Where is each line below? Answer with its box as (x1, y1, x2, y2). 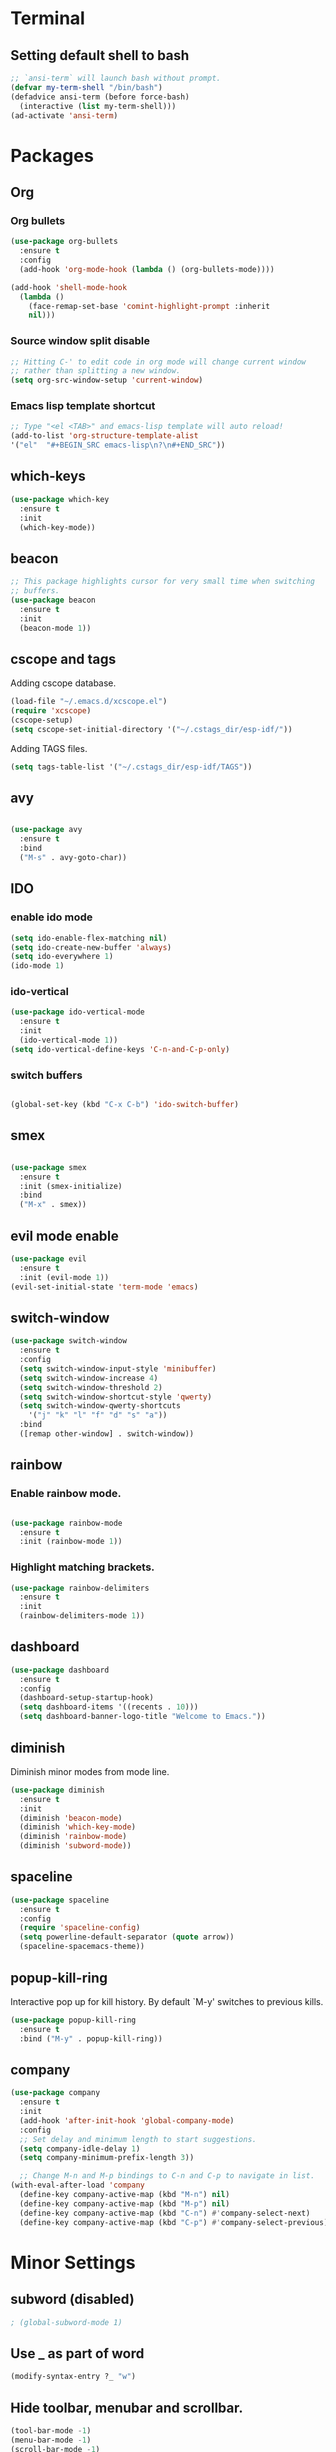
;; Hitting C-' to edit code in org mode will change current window (10, 357, 307, 367)
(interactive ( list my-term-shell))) (19, 101, 177, 111)
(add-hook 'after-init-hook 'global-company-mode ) (19, 2115, 235, 2126)
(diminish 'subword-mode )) (19, 1841, 132, 1851)
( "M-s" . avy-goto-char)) (19, 853, 128, 863)
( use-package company (10, 2088, 101, 2098)
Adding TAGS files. (10, 742, 88, 754)
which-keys (10, 468, 87, 485)
